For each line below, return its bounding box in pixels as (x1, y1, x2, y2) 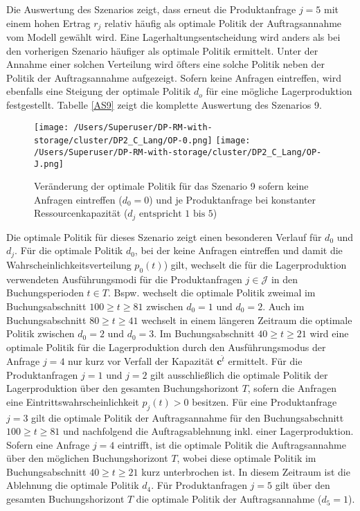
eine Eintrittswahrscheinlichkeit (6, 394, 139, 409)
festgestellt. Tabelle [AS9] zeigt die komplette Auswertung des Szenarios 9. (6, 98, 322, 112)
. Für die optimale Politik (15, 243, 123, 258)
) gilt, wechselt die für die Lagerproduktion (163, 257, 347, 271)
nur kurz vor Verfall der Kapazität (68, 353, 214, 368)
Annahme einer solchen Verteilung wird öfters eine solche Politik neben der (6, 57, 325, 71)
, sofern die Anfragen (247, 381, 336, 395)
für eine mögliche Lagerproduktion (206, 84, 352, 98)
